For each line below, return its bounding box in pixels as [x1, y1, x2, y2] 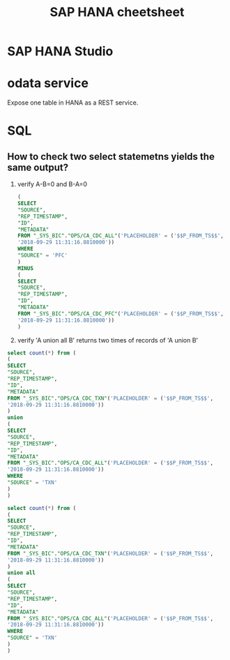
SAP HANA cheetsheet [49, 4, 185, 20]
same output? [7, 161, 68, 173]
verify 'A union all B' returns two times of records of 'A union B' [17, 336, 199, 344]
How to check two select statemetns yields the [7, 151, 215, 163]
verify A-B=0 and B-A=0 [17, 180, 87, 188]
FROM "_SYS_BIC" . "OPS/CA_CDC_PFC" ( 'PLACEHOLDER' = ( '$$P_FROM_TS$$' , [17, 310, 224, 317]
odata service [7, 75, 89, 91]
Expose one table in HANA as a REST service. [7, 98, 139, 107]
